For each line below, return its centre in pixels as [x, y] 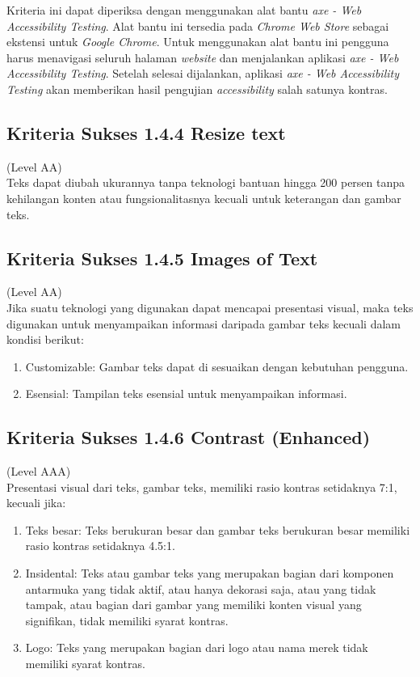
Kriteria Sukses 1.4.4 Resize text [146, 132]
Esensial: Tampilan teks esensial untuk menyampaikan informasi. [186, 394]
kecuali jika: [36, 503]
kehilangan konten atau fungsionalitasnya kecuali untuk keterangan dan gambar [204, 198]
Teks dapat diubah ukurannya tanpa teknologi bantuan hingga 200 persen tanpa [206, 182]
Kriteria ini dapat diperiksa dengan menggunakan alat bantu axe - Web [184, 10]
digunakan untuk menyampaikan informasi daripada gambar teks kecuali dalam [204, 323]
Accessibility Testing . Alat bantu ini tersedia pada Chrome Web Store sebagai [198, 25]
